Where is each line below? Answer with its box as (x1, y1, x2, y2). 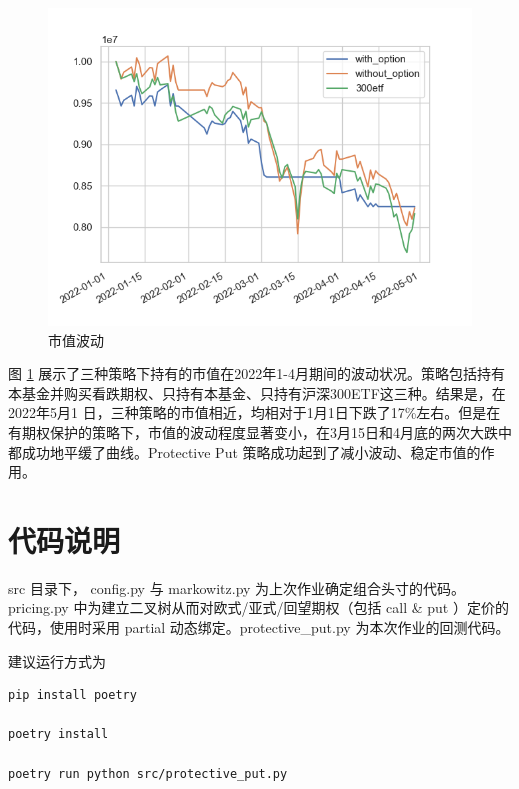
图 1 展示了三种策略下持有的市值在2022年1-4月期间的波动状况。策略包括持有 (8, 363, 505, 384)
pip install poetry (8, 688, 137, 703)
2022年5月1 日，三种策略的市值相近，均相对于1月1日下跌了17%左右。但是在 (8, 402, 501, 423)
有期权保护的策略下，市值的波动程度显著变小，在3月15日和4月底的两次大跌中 (8, 421, 512, 442)
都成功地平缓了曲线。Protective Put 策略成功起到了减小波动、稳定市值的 (8, 441, 481, 462)
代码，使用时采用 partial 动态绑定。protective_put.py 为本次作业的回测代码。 (8, 617, 510, 638)
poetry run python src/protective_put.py (8, 766, 288, 781)
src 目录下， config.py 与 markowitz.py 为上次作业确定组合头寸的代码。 (8, 577, 466, 598)
